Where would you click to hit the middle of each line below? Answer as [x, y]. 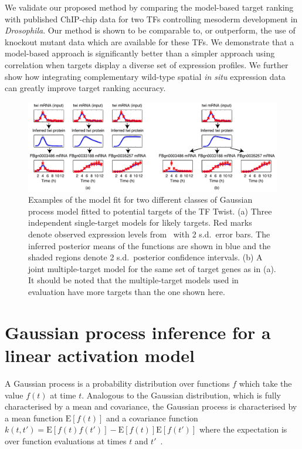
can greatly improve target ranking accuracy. [85, 88]
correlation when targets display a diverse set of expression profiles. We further [147, 64]
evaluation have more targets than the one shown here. [127, 292]
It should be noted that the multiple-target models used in [133, 280]
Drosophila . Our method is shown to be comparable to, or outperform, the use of [150, 30]
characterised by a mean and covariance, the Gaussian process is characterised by [151, 406]
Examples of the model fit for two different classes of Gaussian [140, 200]
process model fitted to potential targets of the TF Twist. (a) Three [150, 211]
